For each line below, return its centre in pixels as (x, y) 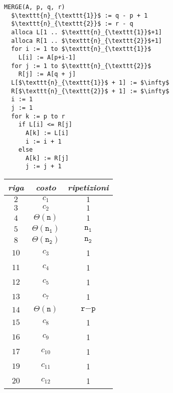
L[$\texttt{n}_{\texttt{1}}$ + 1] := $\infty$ (90, 82)
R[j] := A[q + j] (47, 74)
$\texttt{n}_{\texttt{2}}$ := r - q (72, 24)
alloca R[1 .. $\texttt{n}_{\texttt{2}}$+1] (86, 41)
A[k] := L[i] (47, 133)
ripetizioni (88, 187)
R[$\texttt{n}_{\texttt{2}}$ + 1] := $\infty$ (90, 91)
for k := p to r (38, 116)
